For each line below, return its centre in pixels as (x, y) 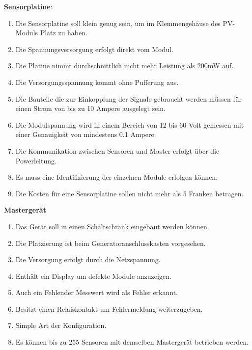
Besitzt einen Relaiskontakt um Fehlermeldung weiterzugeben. (109, 309)
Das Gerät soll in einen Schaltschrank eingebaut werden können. (112, 226)
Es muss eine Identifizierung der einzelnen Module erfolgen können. (117, 177)
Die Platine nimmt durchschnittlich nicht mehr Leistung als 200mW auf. (125, 66)
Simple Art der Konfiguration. (61, 325)
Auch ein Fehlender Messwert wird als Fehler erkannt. (97, 292)
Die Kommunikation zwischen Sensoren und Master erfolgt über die (117, 150)
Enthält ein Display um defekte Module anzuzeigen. (93, 276)
